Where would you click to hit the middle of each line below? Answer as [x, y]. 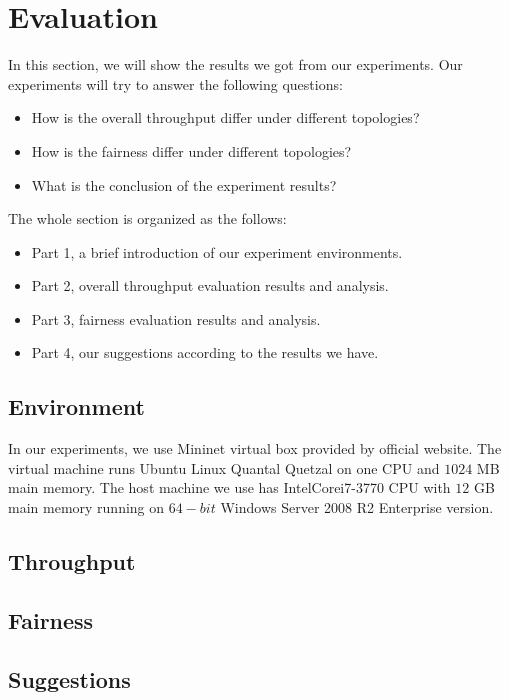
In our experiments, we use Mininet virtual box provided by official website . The [255, 448]
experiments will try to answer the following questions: [175, 83]
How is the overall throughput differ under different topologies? [225, 117]
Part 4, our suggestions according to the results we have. [205, 352]
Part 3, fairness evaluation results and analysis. [176, 318]
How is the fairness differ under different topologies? [191, 150]
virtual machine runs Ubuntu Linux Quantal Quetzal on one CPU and [224, 467]
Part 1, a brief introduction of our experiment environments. [217, 251]
